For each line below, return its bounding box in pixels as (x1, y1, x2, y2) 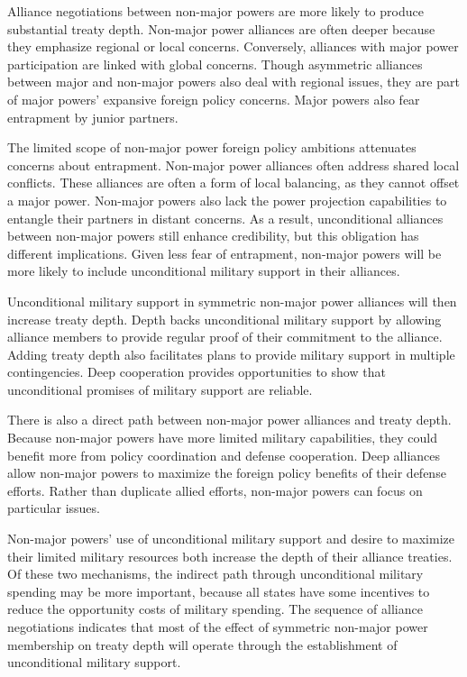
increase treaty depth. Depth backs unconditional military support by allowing (7, 309, 442, 328)
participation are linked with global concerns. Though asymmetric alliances (7, 54, 423, 73)
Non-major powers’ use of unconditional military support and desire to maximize (7, 529, 454, 548)
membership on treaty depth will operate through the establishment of (7, 635, 398, 654)
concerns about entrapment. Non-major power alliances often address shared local (7, 155, 460, 174)
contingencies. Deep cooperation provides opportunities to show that (7, 362, 386, 381)
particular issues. (7, 499, 100, 517)
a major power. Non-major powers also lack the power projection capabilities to (7, 190, 447, 209)
